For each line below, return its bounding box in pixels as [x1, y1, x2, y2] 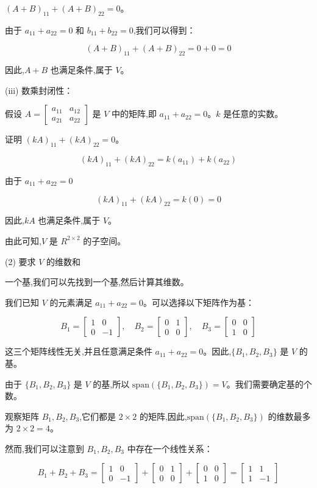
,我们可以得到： [133, 23, 196, 36]
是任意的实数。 [223, 107, 283, 120]
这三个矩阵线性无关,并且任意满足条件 [5, 345, 152, 358]
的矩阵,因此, [139, 409, 187, 422]
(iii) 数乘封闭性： [5, 83, 73, 96]
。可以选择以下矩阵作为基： [143, 295, 254, 308]
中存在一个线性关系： [127, 442, 213, 454]
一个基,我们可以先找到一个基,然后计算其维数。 [5, 275, 189, 288]
